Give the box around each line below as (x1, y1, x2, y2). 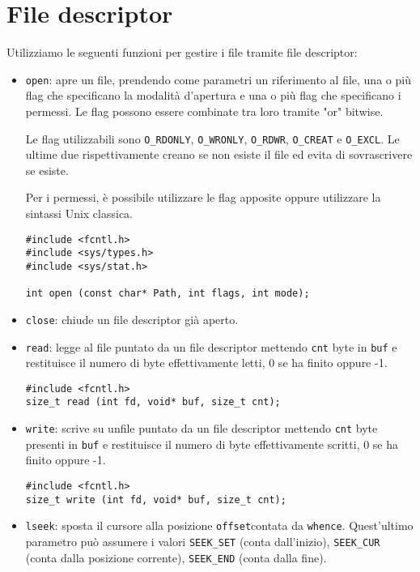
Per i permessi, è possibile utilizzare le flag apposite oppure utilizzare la (25, 189, 381, 206)
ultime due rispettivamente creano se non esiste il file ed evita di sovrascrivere (25, 146, 413, 163)
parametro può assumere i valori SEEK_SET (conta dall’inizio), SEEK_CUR (25, 532, 380, 549)
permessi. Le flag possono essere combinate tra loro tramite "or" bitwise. (25, 102, 384, 119)
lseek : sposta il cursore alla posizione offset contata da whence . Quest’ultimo (25, 517, 414, 534)
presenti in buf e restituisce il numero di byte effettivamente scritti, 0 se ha (25, 435, 399, 452)
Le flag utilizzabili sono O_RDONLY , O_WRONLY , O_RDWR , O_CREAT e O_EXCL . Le (25, 130, 400, 147)
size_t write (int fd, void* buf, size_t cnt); (25, 493, 286, 506)
